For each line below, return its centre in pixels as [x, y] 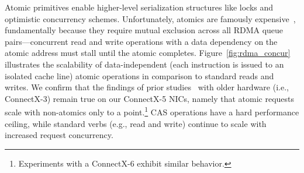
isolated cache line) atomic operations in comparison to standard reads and [139, 75]
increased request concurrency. [59, 135]
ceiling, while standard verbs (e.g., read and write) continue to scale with [136, 123]
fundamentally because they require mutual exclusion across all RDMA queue [144, 30]
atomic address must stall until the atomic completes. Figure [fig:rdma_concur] [148, 53]
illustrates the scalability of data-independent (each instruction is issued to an [144, 64]
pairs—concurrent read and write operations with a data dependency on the [141, 41]
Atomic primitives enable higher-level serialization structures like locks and [139, 7]
